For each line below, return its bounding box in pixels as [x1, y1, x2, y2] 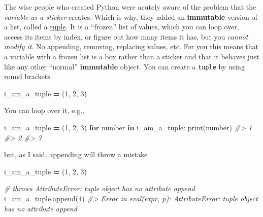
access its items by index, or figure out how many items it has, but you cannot [4, 31, 248, 42]
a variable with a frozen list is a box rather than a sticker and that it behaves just [4, 51, 259, 61]
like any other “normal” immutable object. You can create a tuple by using [4, 61, 245, 71]
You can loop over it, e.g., [4, 105, 84, 116]
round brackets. [4, 71, 52, 82]
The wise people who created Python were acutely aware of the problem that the [4, 2, 256, 12]
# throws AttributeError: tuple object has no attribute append [4, 183, 195, 194]
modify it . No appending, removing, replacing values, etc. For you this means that [4, 41, 259, 52]
